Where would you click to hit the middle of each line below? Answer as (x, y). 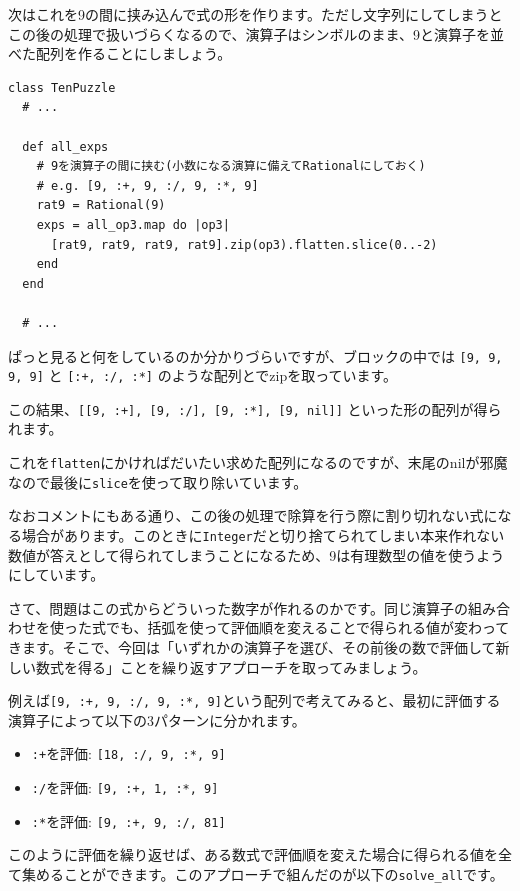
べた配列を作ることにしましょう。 (120, 53)
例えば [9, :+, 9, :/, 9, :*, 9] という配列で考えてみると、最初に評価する (254, 700)
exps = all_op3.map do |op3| (133, 224)
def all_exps (65, 146)
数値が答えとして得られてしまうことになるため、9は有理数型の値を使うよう (256, 554)
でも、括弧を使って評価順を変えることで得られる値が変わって (307, 627)
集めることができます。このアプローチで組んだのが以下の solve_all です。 (262, 874)
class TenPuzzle (62, 87)
